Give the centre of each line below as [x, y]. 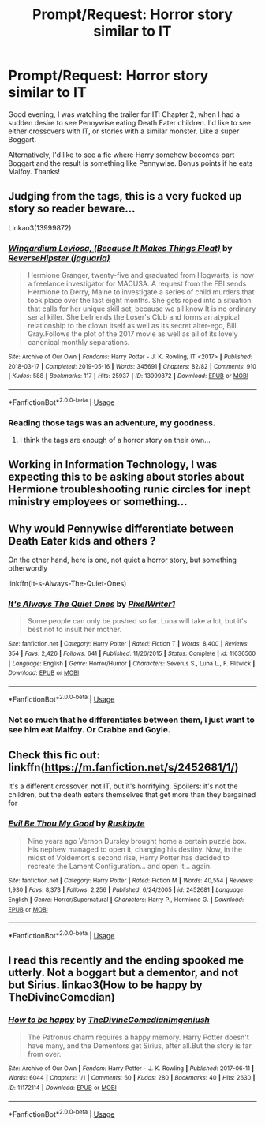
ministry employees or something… [98, 502]
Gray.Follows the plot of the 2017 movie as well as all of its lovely [132, 334]
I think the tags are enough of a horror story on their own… [115, 440]
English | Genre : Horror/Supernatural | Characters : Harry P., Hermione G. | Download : [126, 900]
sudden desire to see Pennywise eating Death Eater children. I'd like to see [129, 122]
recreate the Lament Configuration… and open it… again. [119, 866]
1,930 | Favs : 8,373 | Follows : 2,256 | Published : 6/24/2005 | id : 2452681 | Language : [127, 890]
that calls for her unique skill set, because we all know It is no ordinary [142, 309]
